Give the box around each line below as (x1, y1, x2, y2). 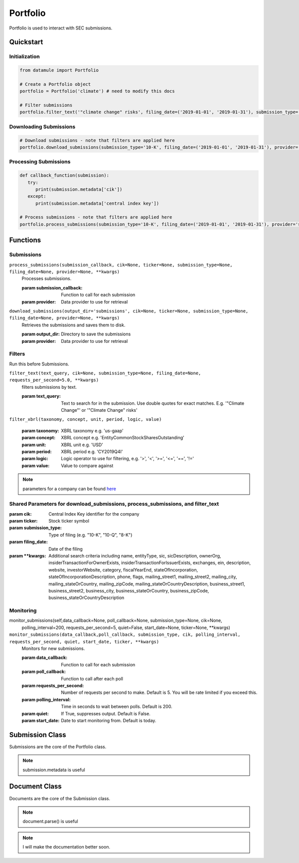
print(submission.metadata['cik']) (35, 186, 123, 192)
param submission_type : (9, 525, 62, 531)
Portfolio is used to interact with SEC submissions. (9, 25, 113, 31)
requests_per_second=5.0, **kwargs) (9, 377, 99, 383)
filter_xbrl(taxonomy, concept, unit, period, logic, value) (9, 417, 162, 422)
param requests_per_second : (21, 683, 84, 688)
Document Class (9, 782, 62, 791)
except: (27, 194, 46, 199)
